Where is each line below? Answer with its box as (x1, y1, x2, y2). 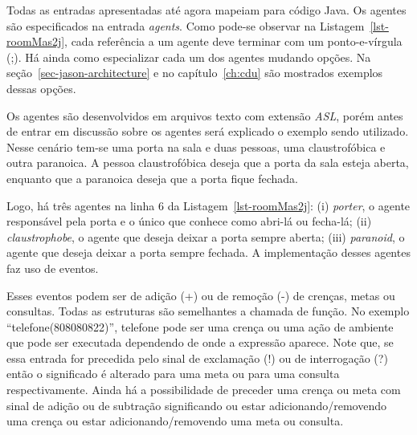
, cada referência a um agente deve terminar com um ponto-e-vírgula (64, 33, 403, 50)
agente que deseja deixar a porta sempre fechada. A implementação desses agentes (6, 244, 411, 261)
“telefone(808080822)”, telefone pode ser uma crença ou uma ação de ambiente (6, 318, 394, 335)
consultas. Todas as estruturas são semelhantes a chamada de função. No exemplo (6, 303, 410, 319)
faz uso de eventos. (6, 259, 99, 276)
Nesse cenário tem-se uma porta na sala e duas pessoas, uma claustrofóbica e (6, 138, 386, 155)
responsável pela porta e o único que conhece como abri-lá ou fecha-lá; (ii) (6, 213, 372, 230)
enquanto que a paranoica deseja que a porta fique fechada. (6, 169, 299, 186)
